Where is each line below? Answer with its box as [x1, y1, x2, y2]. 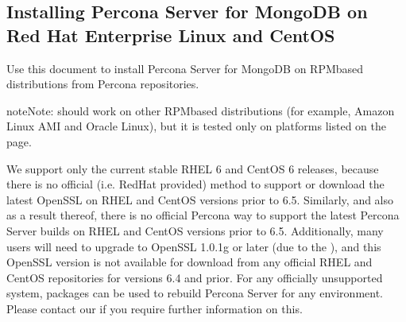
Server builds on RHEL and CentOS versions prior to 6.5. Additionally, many [6, 222, 384, 239]
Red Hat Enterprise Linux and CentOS [6, 22, 335, 47]
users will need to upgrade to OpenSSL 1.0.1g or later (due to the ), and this [6, 238, 381, 254]
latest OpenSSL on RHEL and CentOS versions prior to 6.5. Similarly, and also [6, 191, 394, 208]
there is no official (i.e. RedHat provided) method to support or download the [6, 176, 385, 192]
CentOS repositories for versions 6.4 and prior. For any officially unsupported [6, 269, 383, 285]
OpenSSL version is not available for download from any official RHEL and [6, 254, 373, 270]
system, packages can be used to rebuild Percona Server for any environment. [6, 285, 383, 301]
